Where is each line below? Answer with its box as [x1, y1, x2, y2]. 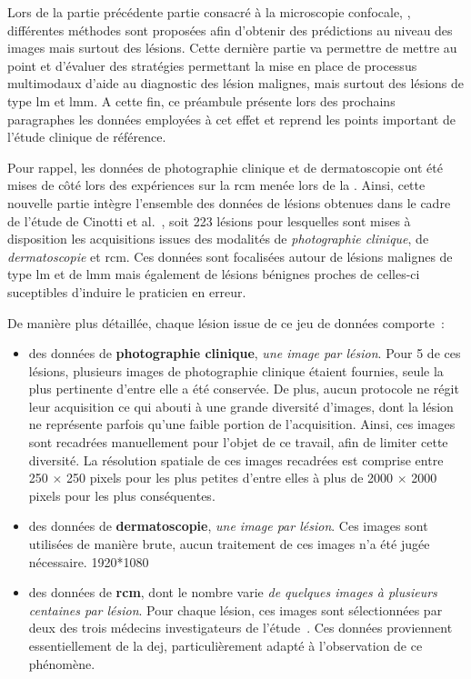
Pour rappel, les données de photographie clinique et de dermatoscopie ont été [7, 157, 443, 176]
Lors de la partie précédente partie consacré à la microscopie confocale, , [7, 3, 411, 21]
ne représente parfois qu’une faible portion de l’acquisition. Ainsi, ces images [28, 414, 456, 434]
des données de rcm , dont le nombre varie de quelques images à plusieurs [28, 583, 437, 602]
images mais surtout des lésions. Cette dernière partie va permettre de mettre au [7, 38, 457, 57]
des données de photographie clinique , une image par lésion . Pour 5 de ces [28, 344, 461, 363]
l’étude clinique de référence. [7, 127, 166, 146]
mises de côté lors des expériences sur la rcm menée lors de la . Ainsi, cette [7, 175, 426, 195]
